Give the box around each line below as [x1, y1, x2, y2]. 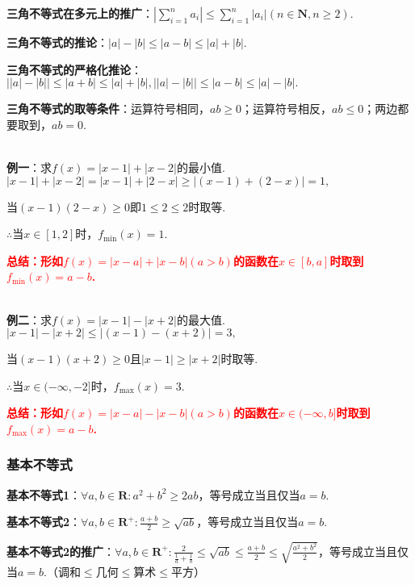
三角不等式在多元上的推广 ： [6, 5, 153, 21]
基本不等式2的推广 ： [6, 542, 115, 559]
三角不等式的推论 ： [6, 34, 108, 50]
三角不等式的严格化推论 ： [6, 61, 142, 77]
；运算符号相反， [241, 100, 333, 117]
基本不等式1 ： [6, 486, 82, 503]
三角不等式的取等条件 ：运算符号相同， [6, 100, 210, 117]
